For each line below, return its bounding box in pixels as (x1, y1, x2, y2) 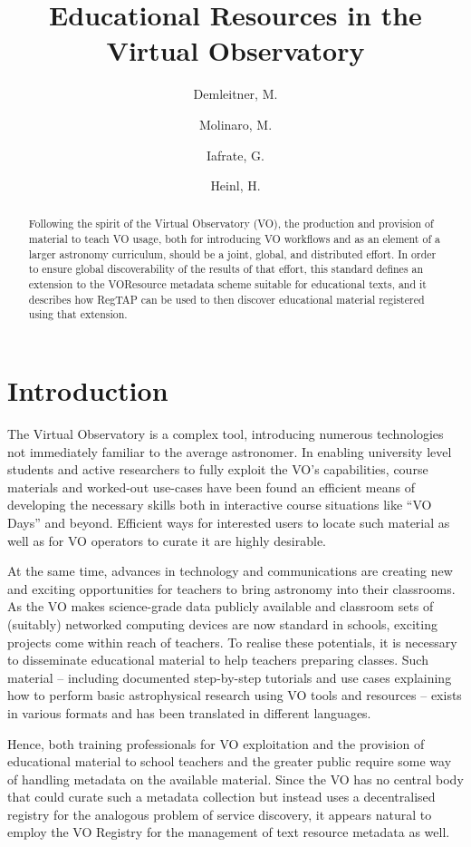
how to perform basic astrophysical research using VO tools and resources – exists (7, 686, 462, 705)
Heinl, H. (210, 176, 261, 195)
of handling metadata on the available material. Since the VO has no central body (7, 769, 464, 788)
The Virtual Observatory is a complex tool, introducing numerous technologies (7, 424, 444, 443)
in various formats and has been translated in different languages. (7, 703, 371, 722)
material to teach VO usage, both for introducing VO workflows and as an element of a (28, 231, 440, 247)
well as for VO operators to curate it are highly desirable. (7, 531, 327, 550)
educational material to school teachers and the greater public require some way (7, 752, 452, 771)
